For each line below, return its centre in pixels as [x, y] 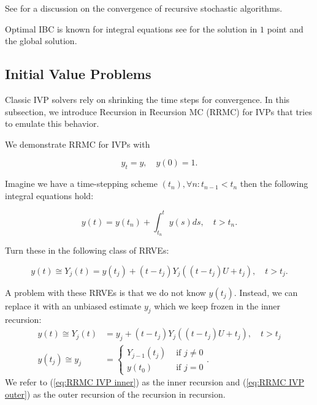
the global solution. [41, 41]
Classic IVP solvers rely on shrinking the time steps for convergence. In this [147, 99]
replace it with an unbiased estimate [73, 305]
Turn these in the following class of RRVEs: [87, 250]
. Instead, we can [266, 292]
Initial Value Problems [78, 74]
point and [285, 28]
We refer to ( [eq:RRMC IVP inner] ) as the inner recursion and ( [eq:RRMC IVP [155, 382]
